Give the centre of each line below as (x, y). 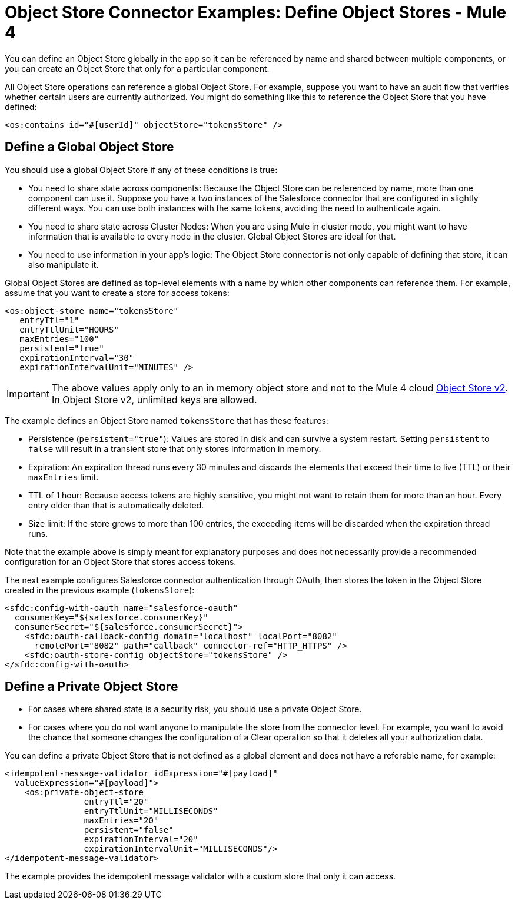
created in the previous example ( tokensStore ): (100, 590)
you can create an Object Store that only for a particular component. (137, 68)
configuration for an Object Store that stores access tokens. (121, 561)
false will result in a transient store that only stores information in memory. (175, 448)
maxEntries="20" (121, 821)
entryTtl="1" (49, 320)
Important (28, 393)
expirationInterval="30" (77, 358)
